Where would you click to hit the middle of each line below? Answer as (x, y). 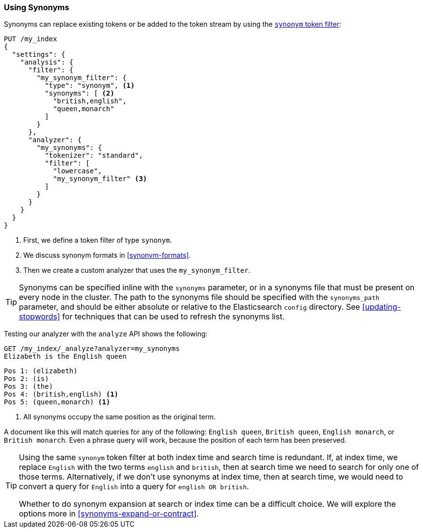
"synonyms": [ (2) (80, 93)
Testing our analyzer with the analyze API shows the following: (106, 334)
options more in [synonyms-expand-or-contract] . (109, 514)
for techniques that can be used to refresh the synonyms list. (173, 317)
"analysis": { (47, 62)
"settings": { (39, 55)
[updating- (382, 307)
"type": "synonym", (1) (90, 86)
